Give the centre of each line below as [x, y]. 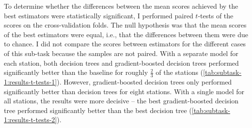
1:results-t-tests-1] [31, 81]
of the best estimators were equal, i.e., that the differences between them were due [126, 34]
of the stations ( [180, 72]
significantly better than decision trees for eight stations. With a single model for [124, 91]
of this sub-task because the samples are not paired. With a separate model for [121, 53]
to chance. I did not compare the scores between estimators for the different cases [125, 44]
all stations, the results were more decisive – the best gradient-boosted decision [121, 101]
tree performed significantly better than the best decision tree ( [98, 110]
